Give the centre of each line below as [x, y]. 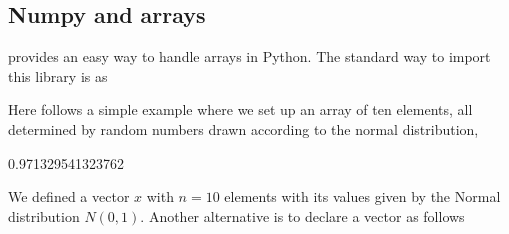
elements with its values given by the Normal [362, 196]
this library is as [58, 75]
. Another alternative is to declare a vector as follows [302, 215]
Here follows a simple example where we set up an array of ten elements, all [240, 109]
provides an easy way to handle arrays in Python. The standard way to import [249, 56]
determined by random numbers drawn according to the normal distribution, [243, 128]
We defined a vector [69, 196]
